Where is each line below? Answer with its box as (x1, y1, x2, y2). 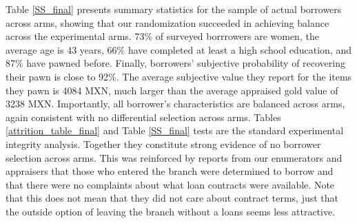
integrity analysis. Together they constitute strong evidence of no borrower (6, 136, 321, 151)
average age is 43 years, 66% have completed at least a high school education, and (6, 42, 351, 56)
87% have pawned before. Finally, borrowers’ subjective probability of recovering (6, 56, 345, 70)
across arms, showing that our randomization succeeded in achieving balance (6, 15, 329, 30)
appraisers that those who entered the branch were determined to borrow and (6, 164, 334, 178)
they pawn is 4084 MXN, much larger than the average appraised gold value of (6, 83, 338, 97)
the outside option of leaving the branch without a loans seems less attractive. (6, 204, 336, 218)
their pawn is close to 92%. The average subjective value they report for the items (6, 69, 352, 83)
